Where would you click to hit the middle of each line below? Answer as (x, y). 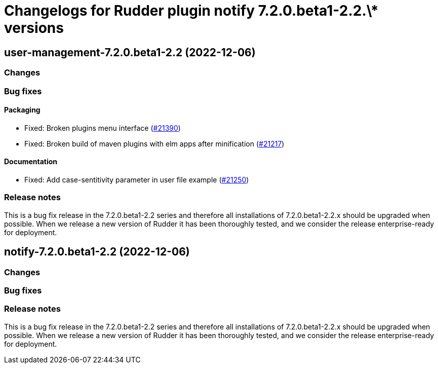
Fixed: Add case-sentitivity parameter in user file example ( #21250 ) (137, 179)
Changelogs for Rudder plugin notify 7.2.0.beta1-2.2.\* (191, 11)
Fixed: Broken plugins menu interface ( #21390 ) (103, 128)
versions (34, 28)
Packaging (22, 110)
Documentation (31, 162)
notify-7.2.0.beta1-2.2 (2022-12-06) (97, 252)
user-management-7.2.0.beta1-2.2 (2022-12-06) (130, 52)
